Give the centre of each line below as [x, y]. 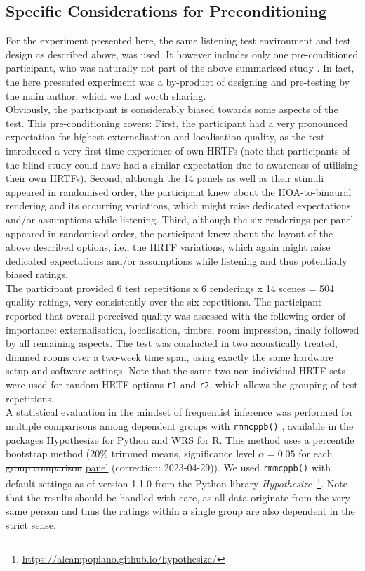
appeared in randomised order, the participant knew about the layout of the [170, 233]
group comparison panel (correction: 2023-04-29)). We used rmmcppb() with [168, 467]
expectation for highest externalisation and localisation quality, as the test [165, 137]
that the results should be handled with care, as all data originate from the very [178, 497]
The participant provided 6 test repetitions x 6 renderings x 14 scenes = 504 [170, 288]
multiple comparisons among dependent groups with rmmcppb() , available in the [180, 425]
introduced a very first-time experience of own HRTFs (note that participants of [178, 150]
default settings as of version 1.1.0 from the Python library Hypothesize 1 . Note [177, 483]
